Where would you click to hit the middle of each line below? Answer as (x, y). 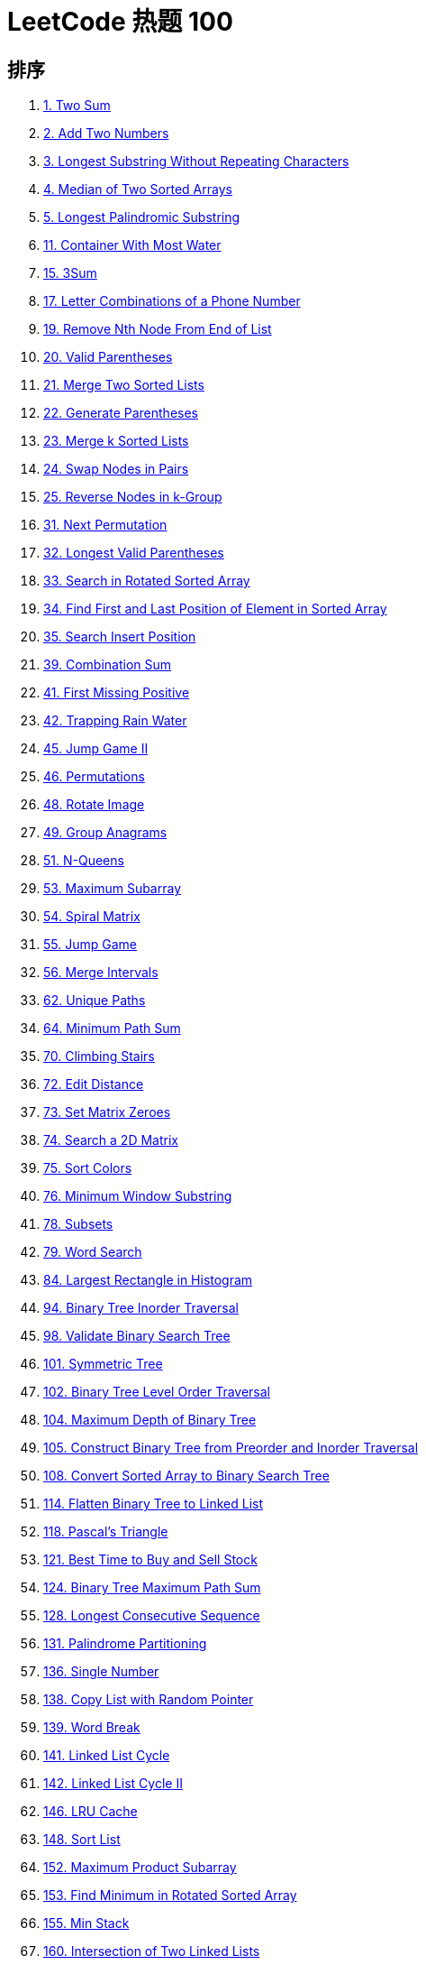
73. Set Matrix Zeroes (107, 1112)
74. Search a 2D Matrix (111, 1140)
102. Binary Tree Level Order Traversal (157, 1392)
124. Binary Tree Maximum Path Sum (152, 1588)
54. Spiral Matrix (92, 917)
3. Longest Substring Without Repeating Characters (196, 161)
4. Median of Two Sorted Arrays (138, 189)
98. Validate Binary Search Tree (137, 1336)
